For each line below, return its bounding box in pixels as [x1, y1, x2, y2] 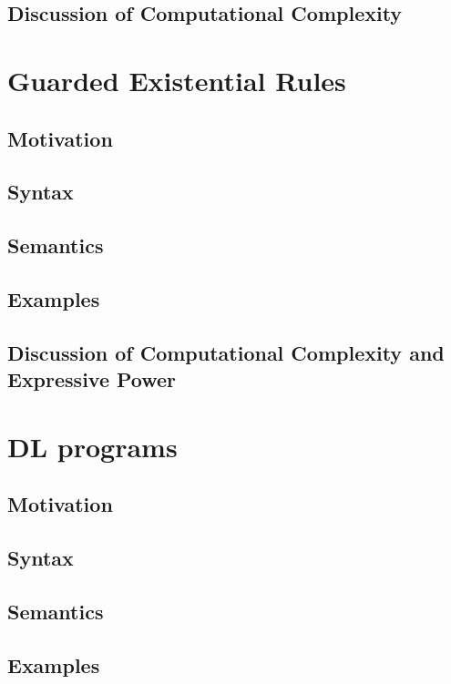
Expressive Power [7, 365, 177, 393]
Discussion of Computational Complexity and [7, 338, 445, 366]
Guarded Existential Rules [7, 61, 346, 98]
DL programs [7, 427, 178, 465]
